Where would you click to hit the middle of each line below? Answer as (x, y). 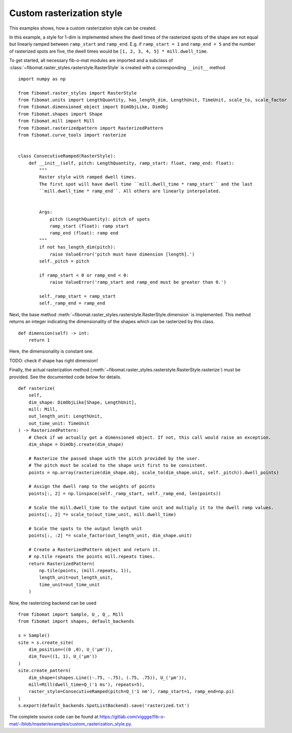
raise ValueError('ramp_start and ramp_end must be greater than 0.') (138, 282)
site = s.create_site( (46, 642)
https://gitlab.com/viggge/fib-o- (132, 717)
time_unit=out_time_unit (69, 584)
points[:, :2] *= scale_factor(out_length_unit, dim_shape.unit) (110, 536)
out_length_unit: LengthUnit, (65, 416)
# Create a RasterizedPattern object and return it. (94, 549)
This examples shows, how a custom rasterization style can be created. (83, 28)
